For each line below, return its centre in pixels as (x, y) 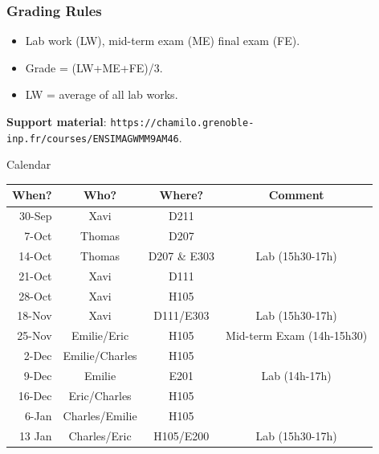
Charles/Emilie (100, 415)
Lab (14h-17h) (296, 375)
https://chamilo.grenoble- (182, 123)
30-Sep (36, 216)
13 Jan (35, 435)
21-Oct (35, 275)
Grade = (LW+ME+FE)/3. (94, 67)
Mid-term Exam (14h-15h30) (297, 335)
